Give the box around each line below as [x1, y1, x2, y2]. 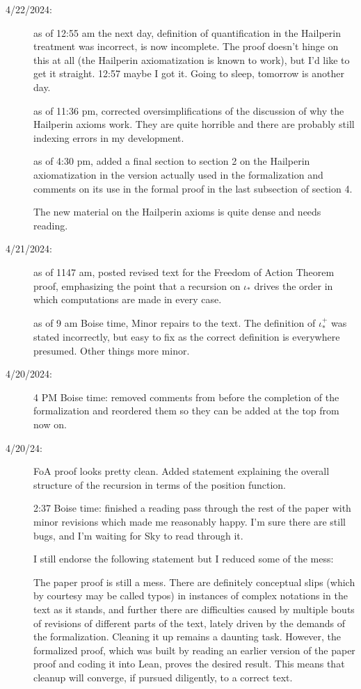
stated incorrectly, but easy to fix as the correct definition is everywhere [33, 330, 340, 344]
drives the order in [254, 278, 333, 293]
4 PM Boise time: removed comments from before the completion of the [33, 389, 339, 404]
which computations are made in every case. [33, 292, 222, 307]
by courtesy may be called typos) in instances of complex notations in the [33, 588, 348, 603]
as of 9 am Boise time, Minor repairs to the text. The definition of [33, 315, 316, 330]
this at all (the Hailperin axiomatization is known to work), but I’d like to [33, 52, 350, 67]
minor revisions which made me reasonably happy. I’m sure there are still [33, 514, 346, 529]
